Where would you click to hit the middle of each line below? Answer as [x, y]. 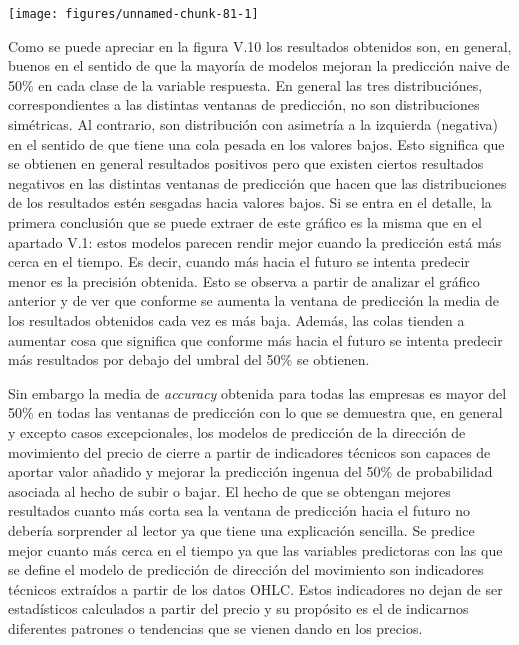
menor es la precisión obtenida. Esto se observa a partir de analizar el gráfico [244, 280]
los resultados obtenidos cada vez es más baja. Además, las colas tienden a [236, 319]
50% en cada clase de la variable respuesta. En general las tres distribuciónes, [245, 84]
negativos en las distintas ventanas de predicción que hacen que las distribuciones [257, 182]
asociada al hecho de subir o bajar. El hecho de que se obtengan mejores [229, 490]
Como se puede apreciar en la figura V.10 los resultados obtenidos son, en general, [260, 45]
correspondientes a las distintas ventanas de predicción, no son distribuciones [244, 104]
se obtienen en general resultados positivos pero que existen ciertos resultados [246, 163]
